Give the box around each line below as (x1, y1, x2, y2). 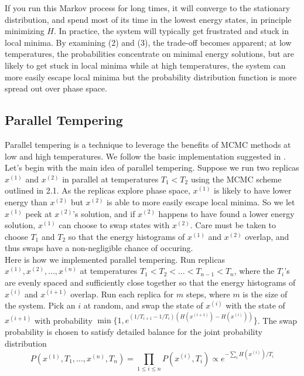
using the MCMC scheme (190, 172, 282, 185)
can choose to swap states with (59, 219, 170, 231)
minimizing (5, 25, 45, 37)
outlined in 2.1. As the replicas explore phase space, (5, 184, 190, 197)
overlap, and (245, 230, 289, 242)
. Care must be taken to (190, 219, 276, 231)
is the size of (242, 287, 288, 300)
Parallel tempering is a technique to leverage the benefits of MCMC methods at (5, 138, 291, 150)
